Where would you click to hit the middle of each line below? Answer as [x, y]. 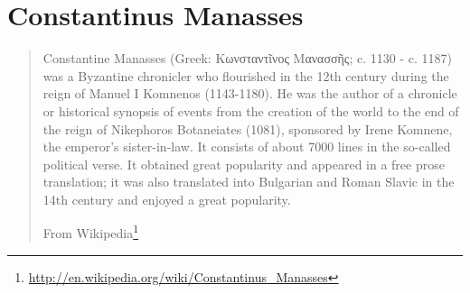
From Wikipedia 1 [91, 232]
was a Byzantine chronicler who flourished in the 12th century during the [246, 75]
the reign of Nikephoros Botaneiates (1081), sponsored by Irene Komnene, [248, 128]
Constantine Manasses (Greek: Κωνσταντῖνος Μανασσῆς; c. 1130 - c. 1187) [247, 58]
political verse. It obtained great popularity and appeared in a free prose [244, 164]
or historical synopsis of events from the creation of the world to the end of [251, 110]
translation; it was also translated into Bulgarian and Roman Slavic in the [249, 182]
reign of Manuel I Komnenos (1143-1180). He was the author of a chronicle [250, 93]
